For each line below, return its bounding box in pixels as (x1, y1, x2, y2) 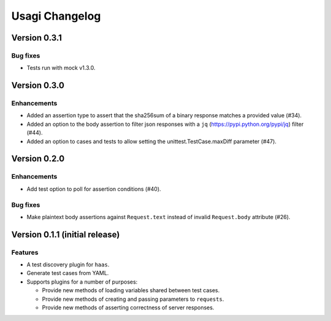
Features (11, 248, 39, 257)
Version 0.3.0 (11, 80, 64, 91)
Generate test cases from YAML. (26, 269, 109, 277)
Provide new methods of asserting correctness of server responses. (42, 304, 215, 311)
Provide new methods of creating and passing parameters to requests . (42, 295, 224, 303)
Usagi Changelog (11, 9, 101, 23)
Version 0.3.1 (11, 33, 63, 43)
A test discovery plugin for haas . (26, 261, 110, 268)
